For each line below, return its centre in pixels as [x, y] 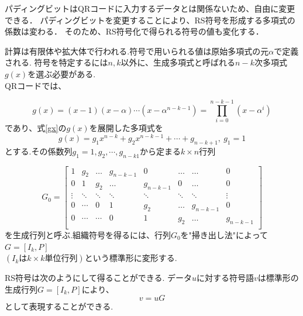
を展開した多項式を [126, 128]
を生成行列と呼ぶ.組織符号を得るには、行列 [88, 234]
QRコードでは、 [36, 85]
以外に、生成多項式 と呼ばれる [178, 62]
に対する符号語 [225, 278]
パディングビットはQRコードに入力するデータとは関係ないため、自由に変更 [150, 8]
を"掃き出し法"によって [224, 234]
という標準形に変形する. [131, 258]
